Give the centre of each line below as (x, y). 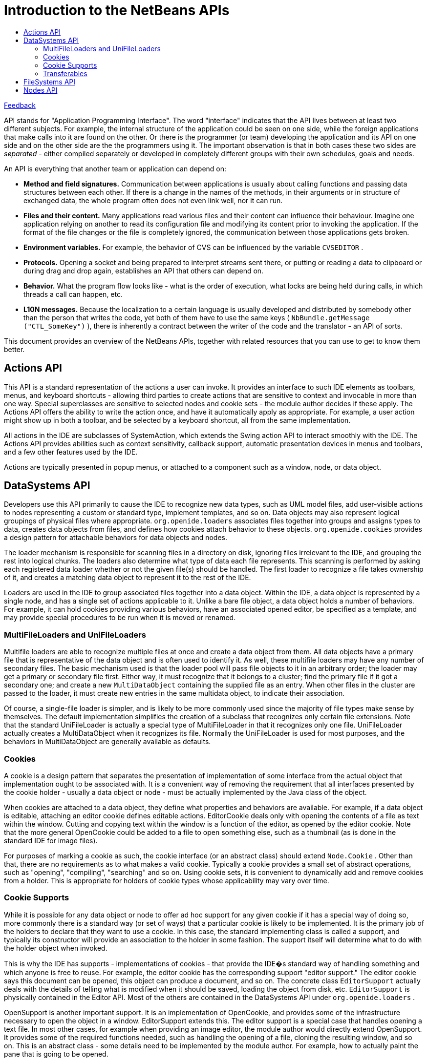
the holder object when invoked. (56, 948)
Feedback (20, 105)
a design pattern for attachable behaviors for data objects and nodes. (116, 538)
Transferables (65, 73)
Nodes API (41, 90)
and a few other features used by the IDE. (71, 452)
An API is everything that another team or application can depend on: (115, 168)
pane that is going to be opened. (56, 1054)
